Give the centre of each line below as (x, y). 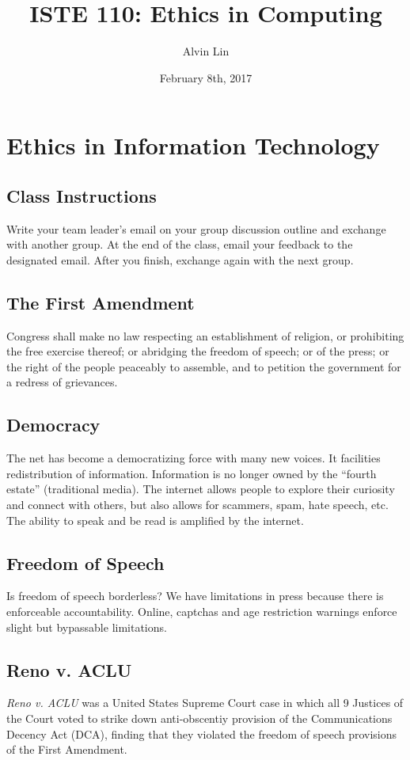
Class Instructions (82, 195)
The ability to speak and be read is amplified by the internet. (155, 520)
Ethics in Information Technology (193, 145)
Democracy (53, 425)
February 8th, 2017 (206, 77)
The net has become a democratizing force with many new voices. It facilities (194, 458)
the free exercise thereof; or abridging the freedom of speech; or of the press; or (198, 351)
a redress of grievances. (62, 382)
